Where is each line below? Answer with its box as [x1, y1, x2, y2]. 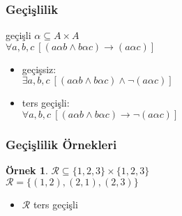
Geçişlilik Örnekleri [6, 135, 117, 153]
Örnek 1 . [6, 163, 48, 178]
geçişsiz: [22, 61, 56, 76]
